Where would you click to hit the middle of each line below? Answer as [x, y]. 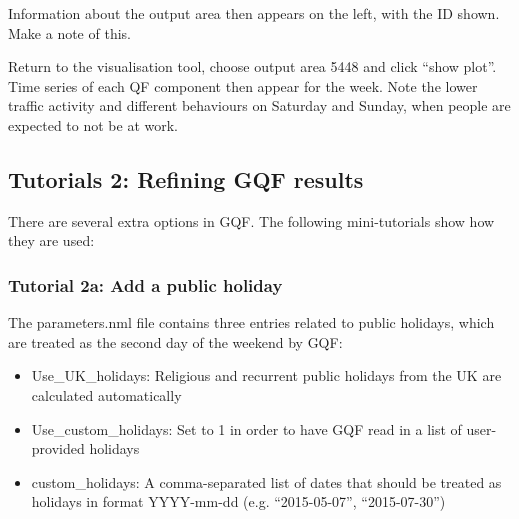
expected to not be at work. [93, 124]
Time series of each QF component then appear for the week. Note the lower [243, 85]
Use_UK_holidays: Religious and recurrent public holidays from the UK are [266, 375]
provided [58, 448]
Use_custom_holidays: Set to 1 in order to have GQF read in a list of [246, 428]
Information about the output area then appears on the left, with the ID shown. [254, 13]
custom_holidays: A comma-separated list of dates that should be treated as [266, 481]
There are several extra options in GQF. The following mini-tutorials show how [251, 220]
